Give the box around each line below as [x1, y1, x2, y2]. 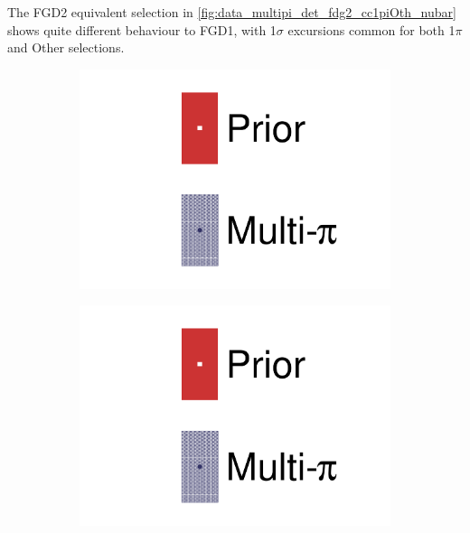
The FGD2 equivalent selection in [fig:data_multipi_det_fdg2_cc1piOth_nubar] [7, 3, 456, 21]
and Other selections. [7, 38, 125, 57]
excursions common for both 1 [287, 20, 456, 39]
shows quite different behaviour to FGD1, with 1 [7, 20, 277, 39]
